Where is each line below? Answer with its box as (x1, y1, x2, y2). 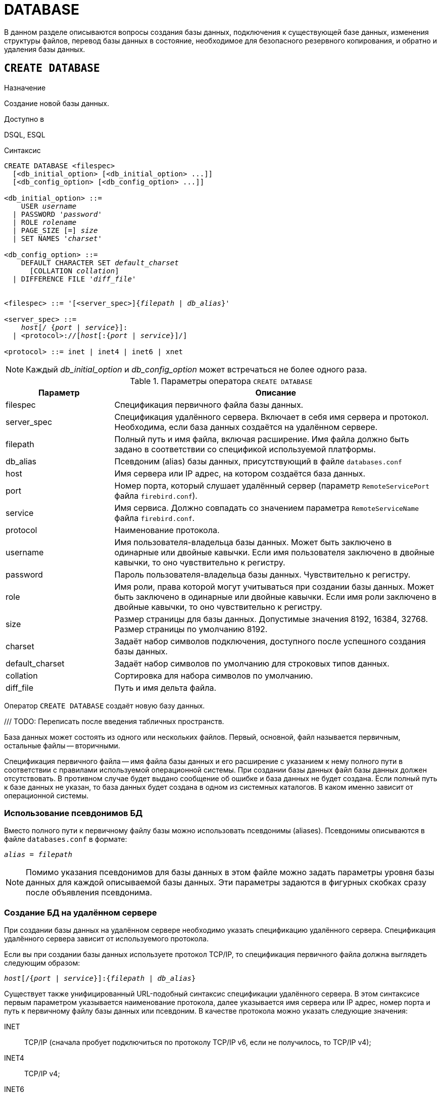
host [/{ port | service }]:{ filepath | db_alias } (4, 974, 196, 983)
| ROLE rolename (12, 218, 77, 226)
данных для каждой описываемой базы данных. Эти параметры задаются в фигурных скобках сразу (26, 877, 426, 888)
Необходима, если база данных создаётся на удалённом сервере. (114, 421, 378, 432)
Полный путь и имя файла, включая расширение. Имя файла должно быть (114, 434, 409, 444)
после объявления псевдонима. (26, 887, 153, 898)
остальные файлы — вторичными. (4, 741, 120, 750)
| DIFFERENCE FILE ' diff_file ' (12, 274, 136, 283)
